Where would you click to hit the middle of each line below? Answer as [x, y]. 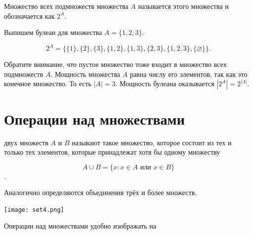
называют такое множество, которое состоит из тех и [152, 142]
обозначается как [29, 16]
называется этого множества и [183, 6]
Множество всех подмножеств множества [66, 6]
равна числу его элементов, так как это [189, 74]
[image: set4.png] [34, 210]
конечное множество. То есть [48, 84]
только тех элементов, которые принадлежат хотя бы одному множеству [112, 152]
